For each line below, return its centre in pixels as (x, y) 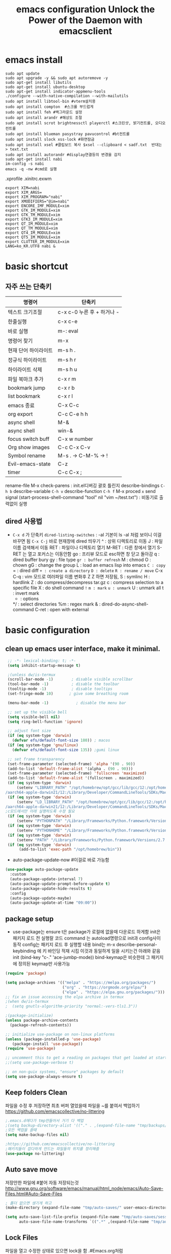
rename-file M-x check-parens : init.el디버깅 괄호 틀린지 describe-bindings (82, 485)
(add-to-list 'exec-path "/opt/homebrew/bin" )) (70, 849)
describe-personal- (137, 945)
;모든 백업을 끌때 (21, 1130)
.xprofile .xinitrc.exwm (28, 178)
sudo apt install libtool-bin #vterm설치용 (50, 101)
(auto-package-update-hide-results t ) (51, 888)
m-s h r (67, 360)
